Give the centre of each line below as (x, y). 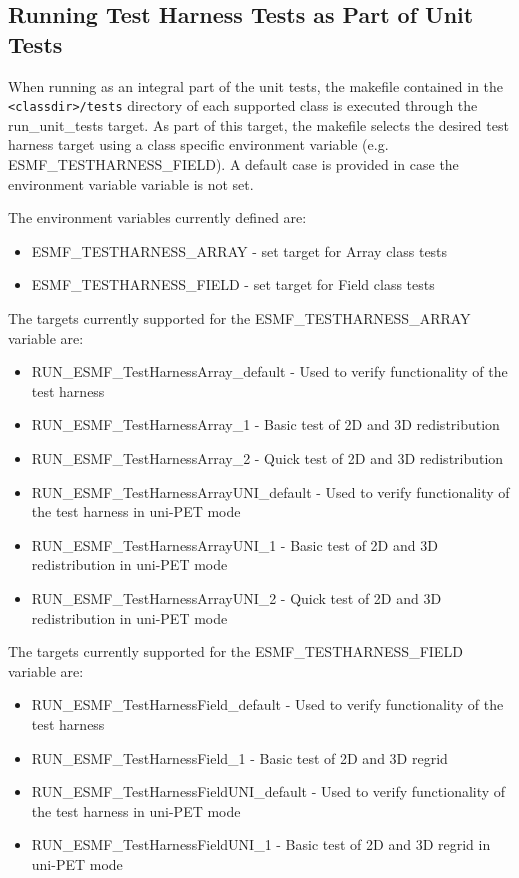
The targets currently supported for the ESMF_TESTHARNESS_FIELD (235, 651)
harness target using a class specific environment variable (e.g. (198, 144)
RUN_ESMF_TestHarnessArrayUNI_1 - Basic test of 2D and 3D (234, 544)
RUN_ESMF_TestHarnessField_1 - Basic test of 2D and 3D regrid (239, 757)
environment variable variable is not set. (131, 183)
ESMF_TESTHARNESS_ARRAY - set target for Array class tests (239, 250)
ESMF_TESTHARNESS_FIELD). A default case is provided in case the (233, 164)
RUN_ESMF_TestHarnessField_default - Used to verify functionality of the (267, 704)
